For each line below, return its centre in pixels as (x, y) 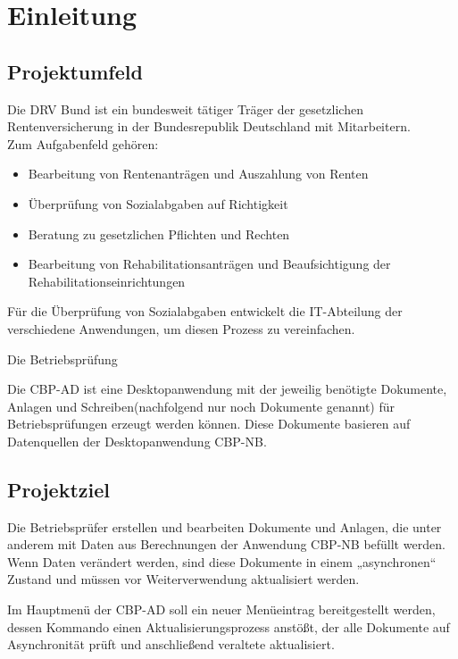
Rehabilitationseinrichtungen (107, 281)
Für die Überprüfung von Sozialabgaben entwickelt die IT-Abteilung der (205, 311)
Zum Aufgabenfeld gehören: (83, 143)
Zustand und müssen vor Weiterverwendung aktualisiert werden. (183, 579)
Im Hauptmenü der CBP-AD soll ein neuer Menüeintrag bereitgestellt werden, (221, 609)
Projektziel (58, 489)
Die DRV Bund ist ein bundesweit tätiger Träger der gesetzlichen (185, 108)
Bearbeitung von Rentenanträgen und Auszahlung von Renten (198, 174)
